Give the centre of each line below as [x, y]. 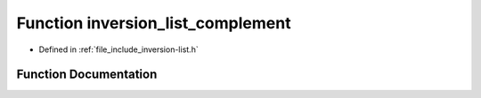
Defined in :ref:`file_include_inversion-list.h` [119, 49]
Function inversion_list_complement [154, 23]
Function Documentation [87, 75]
